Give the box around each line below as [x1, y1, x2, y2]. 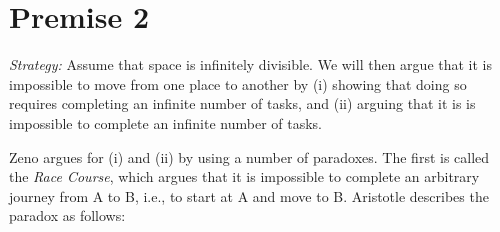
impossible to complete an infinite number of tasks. [9, 112, 323, 133]
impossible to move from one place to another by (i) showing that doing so [9, 73, 467, 94]
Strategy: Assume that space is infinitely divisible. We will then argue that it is [9, 54, 492, 75]
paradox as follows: [9, 205, 126, 226]
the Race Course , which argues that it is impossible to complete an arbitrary [9, 166, 480, 187]
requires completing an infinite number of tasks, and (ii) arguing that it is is [9, 93, 476, 114]
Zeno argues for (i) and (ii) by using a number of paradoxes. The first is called [9, 146, 490, 167]
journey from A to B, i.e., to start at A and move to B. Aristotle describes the [9, 185, 489, 206]
